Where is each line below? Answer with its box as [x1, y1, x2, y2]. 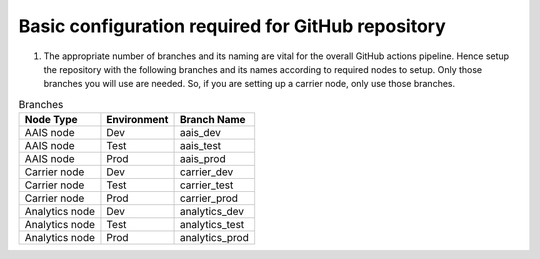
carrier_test [179, 178, 234, 192]
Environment [106, 113, 169, 127]
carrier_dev [179, 165, 234, 179]
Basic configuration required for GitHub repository [18, 15, 447, 37]
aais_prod [179, 152, 226, 166]
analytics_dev [179, 205, 245, 219]
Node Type [24, 113, 79, 127]
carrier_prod [179, 191, 239, 205]
